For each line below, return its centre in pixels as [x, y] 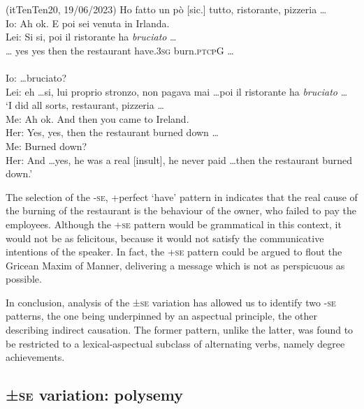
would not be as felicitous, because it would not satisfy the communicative [165, 238]
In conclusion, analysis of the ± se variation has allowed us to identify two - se [171, 302]
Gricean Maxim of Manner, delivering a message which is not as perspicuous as [175, 265]
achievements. [35, 357]
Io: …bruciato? [36, 77]
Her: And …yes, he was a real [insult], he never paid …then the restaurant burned [179, 159]
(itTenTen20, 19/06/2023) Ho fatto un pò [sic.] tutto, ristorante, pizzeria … [166, 9]
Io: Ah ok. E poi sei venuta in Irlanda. [88, 23]
